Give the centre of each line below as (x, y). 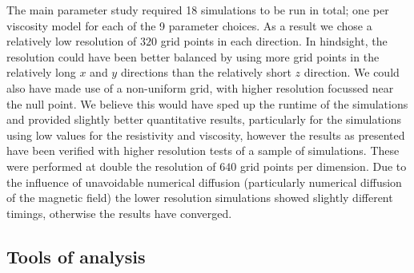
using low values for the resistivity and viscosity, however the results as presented (206, 135)
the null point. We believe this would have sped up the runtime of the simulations (207, 103)
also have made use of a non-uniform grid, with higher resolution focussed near (200, 87)
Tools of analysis (76, 256)
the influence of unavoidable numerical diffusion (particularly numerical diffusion (204, 182)
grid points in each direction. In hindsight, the (274, 41)
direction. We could (352, 72)
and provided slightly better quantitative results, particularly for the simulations (204, 119)
